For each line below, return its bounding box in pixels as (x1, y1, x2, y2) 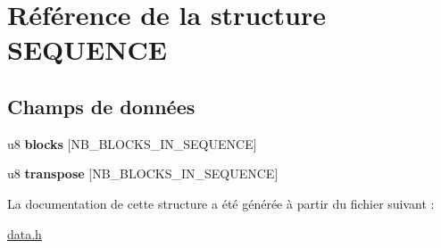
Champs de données (7, 92, 196, 120)
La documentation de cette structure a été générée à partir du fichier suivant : (7, 194, 435, 212)
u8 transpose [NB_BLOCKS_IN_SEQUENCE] (7, 164, 279, 183)
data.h (7, 224, 42, 243)
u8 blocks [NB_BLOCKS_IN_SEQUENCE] (7, 134, 257, 153)
